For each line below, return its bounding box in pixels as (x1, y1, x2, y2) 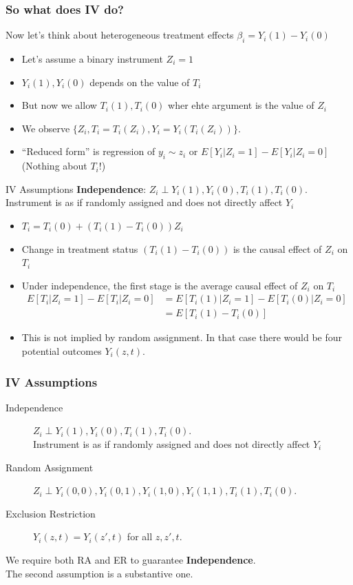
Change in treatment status (21, 241, 138, 256)
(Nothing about (21, 158, 87, 173)
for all (127, 529, 153, 544)
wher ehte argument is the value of (168, 98, 314, 112)
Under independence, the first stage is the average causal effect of (21, 278, 298, 292)
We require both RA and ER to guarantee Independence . (6, 552, 256, 566)
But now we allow (21, 98, 97, 112)
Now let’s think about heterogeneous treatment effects (6, 28, 234, 42)
